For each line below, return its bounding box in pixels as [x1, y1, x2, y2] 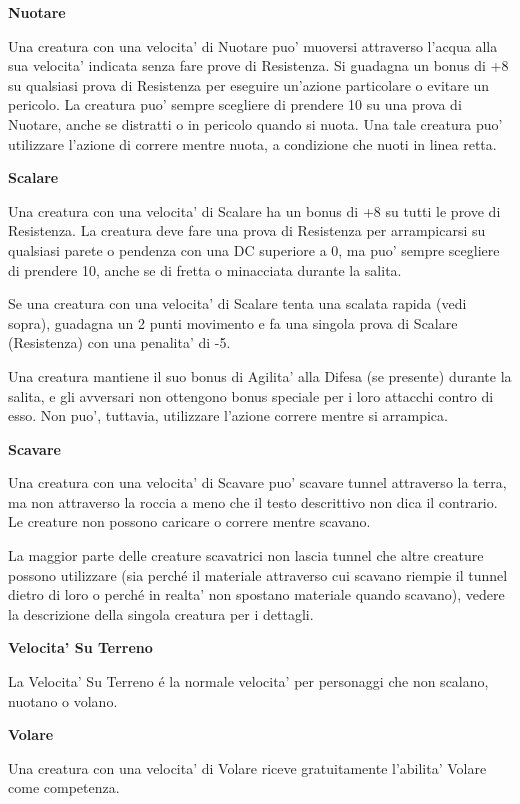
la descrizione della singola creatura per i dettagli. [8, 603, 314, 624]
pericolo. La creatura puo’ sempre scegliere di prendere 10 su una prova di [8, 94, 462, 115]
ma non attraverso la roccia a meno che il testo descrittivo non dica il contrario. [8, 491, 498, 512]
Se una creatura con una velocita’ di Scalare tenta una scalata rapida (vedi [8, 293, 467, 314]
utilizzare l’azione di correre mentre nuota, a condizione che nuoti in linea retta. [8, 133, 497, 154]
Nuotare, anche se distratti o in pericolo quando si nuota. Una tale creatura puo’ [8, 113, 503, 134]
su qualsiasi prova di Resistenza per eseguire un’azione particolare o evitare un [8, 74, 490, 95]
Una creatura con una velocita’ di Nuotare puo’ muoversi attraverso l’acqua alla [8, 35, 498, 56]
